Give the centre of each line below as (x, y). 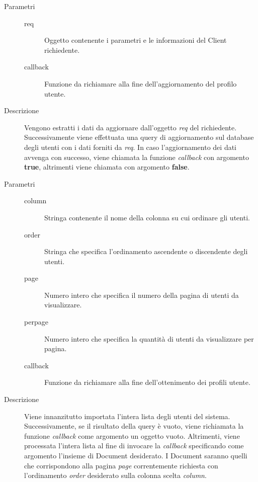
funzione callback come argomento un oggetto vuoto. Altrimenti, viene (132, 435)
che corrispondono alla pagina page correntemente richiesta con (121, 465)
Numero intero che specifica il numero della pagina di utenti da (142, 295)
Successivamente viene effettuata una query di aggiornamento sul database (139, 137)
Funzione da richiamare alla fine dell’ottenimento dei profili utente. (147, 382)
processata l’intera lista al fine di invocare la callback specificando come (134, 446)
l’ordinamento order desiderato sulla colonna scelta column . (115, 475)
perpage (36, 322)
